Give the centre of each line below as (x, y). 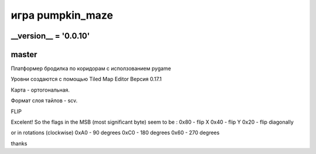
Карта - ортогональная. (40, 90)
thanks (19, 143)
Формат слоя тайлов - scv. (44, 101)
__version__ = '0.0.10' (50, 36)
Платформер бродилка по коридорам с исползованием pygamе (91, 69)
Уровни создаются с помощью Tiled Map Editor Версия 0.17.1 (86, 79)
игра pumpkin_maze (62, 15)
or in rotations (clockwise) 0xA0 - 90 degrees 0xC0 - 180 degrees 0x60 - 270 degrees (115, 133)
